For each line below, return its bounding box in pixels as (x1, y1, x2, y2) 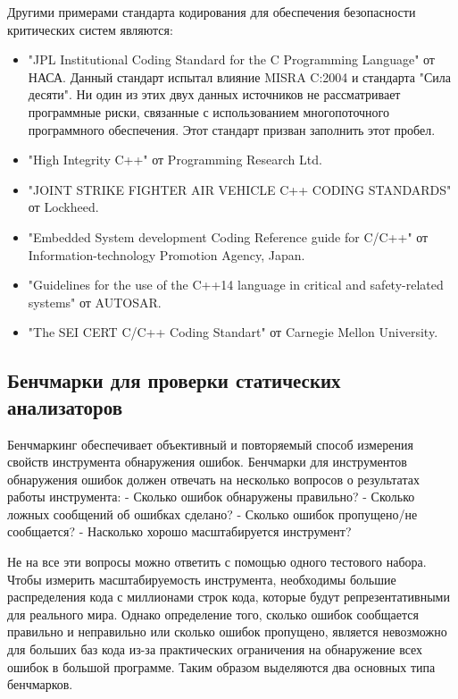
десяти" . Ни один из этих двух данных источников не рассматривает (28, 85, 401, 104)
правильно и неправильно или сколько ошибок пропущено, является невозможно (7, 622, 447, 641)
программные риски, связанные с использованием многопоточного (28, 102, 390, 121)
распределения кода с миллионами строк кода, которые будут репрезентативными (7, 587, 450, 606)
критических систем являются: (7, 20, 173, 38)
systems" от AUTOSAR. (28, 292, 162, 311)
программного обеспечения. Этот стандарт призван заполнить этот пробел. (28, 120, 436, 139)
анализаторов (7, 392, 123, 420)
